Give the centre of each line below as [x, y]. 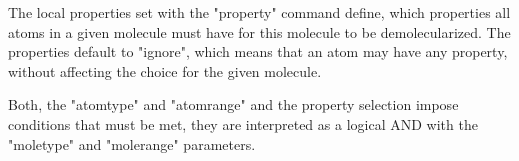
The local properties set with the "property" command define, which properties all [259, 12]
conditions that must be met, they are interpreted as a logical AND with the [243, 123]
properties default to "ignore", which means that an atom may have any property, [258, 51]
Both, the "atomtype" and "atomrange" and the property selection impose [233, 104]
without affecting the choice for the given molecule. [165, 70]
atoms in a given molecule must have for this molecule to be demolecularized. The [259, 31]
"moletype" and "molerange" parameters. [132, 143]
